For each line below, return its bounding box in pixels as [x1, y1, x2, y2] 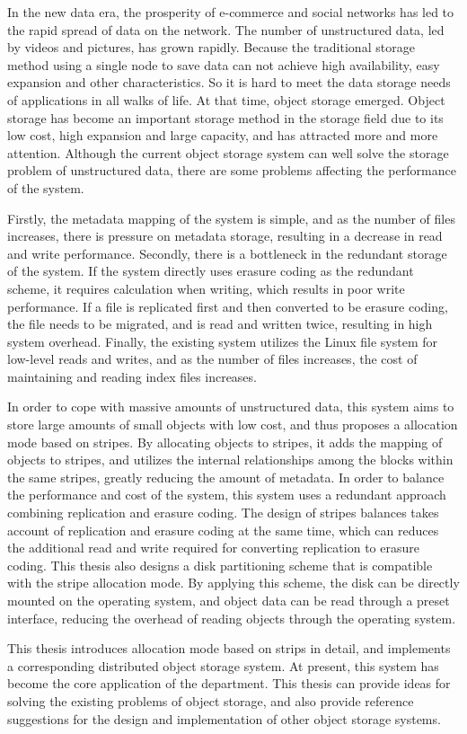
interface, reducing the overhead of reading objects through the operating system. [7, 608, 456, 627]
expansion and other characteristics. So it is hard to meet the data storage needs [7, 73, 451, 92]
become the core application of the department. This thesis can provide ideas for [7, 674, 451, 693]
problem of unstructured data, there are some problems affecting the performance [7, 161, 456, 180]
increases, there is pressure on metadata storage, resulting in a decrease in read [7, 226, 443, 245]
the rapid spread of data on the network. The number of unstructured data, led [7, 20, 445, 39]
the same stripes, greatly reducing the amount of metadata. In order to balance [7, 467, 445, 486]
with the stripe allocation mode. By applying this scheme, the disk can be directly [7, 573, 460, 592]
